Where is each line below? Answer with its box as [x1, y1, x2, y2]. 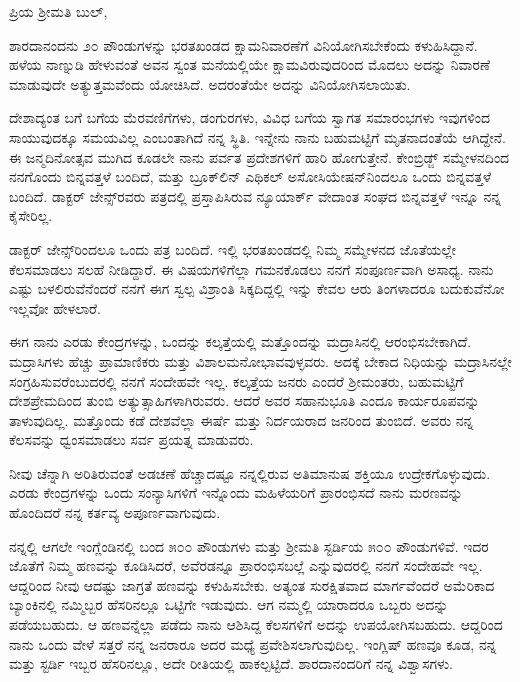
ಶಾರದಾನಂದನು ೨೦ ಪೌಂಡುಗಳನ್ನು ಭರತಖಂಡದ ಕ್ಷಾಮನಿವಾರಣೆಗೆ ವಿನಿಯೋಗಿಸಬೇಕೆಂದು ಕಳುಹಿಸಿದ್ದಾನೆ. [9, 34, 478, 55]
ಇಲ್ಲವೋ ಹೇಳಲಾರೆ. [9, 297, 101, 318]
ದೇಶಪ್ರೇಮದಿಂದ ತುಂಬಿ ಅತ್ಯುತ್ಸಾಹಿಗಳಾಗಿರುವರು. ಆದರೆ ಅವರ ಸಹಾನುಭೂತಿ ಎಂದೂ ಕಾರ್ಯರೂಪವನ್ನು [9, 390, 480, 411]
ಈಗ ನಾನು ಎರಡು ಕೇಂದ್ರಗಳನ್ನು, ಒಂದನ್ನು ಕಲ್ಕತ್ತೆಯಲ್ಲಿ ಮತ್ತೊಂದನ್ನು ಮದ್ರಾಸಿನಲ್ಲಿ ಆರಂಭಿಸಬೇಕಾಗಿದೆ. [9, 331, 472, 352]
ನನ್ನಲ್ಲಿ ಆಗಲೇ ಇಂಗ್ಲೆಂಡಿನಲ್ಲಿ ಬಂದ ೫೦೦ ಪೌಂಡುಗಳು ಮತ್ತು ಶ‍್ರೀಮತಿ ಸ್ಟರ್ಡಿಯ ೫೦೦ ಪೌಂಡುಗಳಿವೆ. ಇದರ [9, 535, 489, 556]
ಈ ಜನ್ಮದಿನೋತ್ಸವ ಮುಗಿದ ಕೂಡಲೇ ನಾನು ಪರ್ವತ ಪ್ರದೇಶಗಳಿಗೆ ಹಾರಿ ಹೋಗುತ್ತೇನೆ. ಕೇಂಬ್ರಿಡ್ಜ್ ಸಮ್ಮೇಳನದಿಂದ [9, 146, 510, 167]
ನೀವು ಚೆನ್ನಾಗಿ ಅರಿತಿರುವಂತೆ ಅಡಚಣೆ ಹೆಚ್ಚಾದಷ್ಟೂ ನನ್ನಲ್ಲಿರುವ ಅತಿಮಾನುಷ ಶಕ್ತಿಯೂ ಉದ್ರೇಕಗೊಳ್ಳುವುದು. [9, 462, 491, 483]
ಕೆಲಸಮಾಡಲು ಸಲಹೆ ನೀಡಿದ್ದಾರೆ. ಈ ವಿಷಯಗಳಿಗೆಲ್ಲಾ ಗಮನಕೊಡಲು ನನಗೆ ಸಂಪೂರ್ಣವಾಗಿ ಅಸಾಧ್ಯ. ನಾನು [9, 258, 494, 279]
